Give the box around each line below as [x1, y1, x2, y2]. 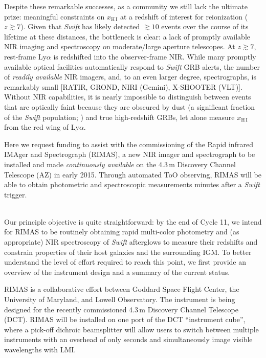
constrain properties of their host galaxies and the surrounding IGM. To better [4, 246, 252, 257]
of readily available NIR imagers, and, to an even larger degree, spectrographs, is [4, 71, 257, 82]
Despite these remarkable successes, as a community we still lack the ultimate [4, 1, 248, 11]
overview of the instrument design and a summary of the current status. [4, 266, 230, 277]
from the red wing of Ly [4, 122, 79, 132]
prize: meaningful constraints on [4, 11, 105, 22]
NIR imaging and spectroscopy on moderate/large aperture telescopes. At [4, 41, 235, 52]
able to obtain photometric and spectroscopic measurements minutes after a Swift [4, 179, 260, 190]
